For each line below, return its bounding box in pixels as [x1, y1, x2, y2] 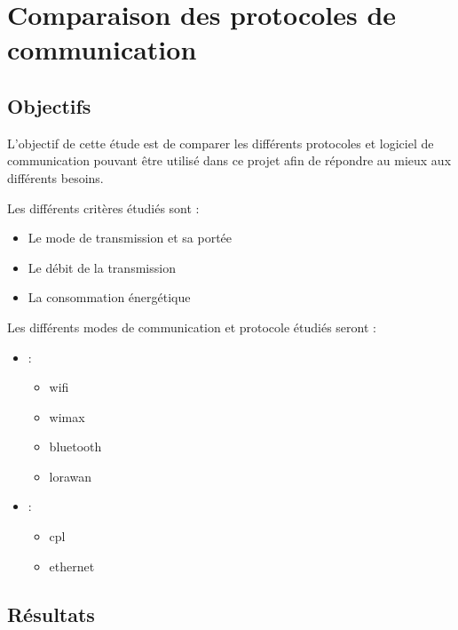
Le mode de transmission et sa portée [28, 228, 233, 247]
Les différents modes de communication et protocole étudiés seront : [7, 317, 376, 336]
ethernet [49, 556, 95, 575]
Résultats [7, 600, 95, 627]
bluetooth [49, 437, 102, 456]
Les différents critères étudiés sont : [7, 198, 200, 217]
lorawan [49, 467, 92, 485]
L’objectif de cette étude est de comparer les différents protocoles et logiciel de [7, 133, 434, 152]
